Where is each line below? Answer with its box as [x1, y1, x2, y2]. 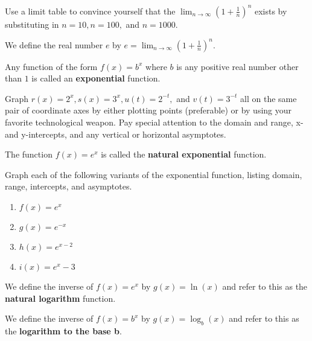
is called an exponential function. [31, 72, 161, 84]
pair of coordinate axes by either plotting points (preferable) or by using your [5, 104, 292, 116]
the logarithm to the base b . [5, 324, 122, 337]
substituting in [5, 18, 59, 30]
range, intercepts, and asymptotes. [5, 180, 132, 193]
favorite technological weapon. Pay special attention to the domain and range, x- [5, 115, 304, 128]
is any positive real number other [176, 60, 299, 72]
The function [5, 148, 53, 161]
